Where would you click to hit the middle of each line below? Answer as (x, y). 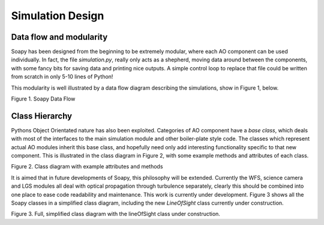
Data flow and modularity (59, 37)
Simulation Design (58, 16)
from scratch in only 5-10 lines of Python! (62, 77)
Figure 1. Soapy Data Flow (43, 99)
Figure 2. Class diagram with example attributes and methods (87, 167)
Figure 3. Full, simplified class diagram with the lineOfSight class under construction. (115, 214)
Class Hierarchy (42, 116)
